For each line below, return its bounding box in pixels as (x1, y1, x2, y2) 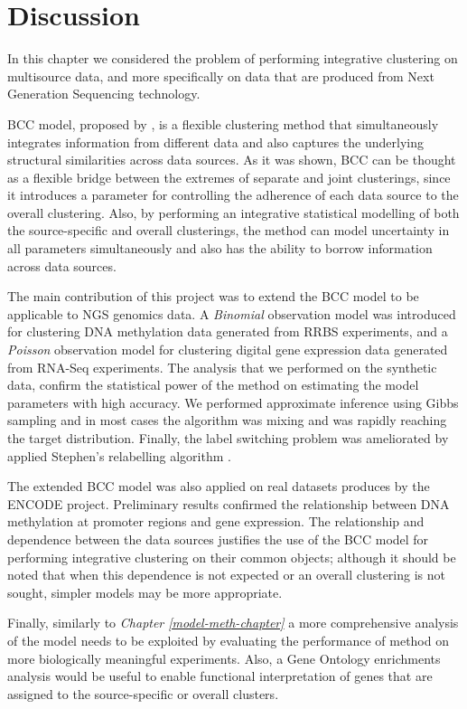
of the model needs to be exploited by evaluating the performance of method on (7, 630, 449, 649)
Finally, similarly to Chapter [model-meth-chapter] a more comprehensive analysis (7, 613, 459, 632)
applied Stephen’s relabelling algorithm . (7, 446, 231, 465)
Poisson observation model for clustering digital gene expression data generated (7, 340, 448, 359)
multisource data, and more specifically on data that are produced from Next (7, 66, 434, 85)
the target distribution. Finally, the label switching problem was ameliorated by (7, 429, 449, 447)
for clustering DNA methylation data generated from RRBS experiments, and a (7, 322, 448, 341)
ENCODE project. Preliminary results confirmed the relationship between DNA (7, 494, 450, 513)
